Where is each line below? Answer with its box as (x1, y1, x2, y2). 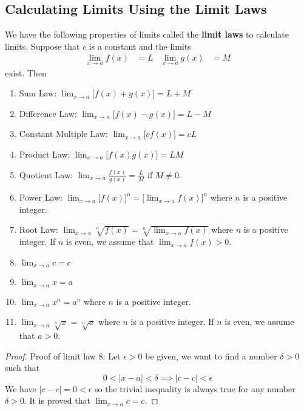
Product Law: (19, 148, 70, 161)
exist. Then (5, 66, 47, 79)
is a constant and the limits (89, 39, 191, 52)
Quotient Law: (19, 168, 73, 181)
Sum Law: (19, 87, 57, 99)
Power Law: (19, 191, 62, 204)
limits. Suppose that (5, 39, 80, 52)
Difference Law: (19, 107, 77, 119)
